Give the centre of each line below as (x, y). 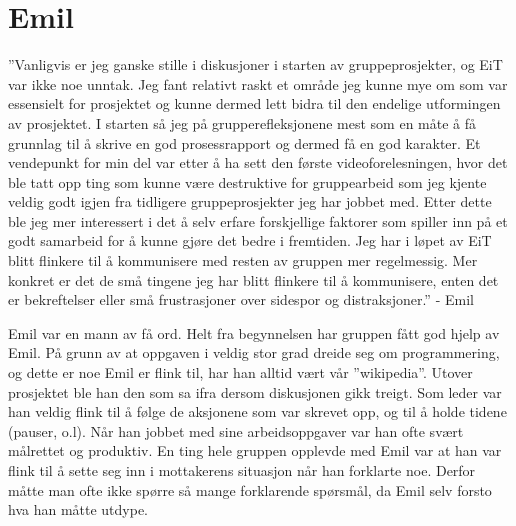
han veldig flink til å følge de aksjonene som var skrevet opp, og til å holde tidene (257, 411)
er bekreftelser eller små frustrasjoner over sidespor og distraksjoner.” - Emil (241, 299)
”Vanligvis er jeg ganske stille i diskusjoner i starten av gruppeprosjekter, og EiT (255, 64)
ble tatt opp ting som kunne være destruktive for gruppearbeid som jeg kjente (247, 181)
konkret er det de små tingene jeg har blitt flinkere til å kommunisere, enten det (253, 279)
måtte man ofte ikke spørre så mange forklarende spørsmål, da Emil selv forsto (250, 489)
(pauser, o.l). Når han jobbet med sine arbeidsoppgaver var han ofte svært (236, 430)
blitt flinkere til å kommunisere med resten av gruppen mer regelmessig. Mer (243, 260)
